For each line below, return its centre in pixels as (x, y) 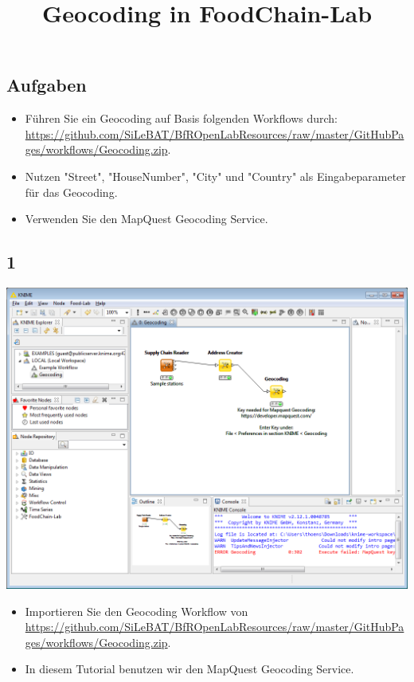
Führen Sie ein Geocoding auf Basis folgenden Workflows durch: (181, 118)
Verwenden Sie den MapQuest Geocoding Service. (146, 219)
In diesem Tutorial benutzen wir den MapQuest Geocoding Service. (189, 669)
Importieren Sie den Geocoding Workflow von (137, 611)
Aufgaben (47, 85)
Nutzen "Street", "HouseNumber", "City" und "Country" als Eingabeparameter (215, 176)
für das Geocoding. (71, 192)
